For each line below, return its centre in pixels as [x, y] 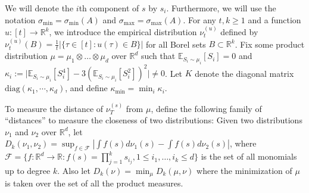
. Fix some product [270, 44]
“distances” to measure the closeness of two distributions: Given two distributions [154, 120]
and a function [274, 19]
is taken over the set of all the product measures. [94, 183]
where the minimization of [244, 170]
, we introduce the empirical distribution [123, 32]
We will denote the [39, 8]
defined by [239, 32]
